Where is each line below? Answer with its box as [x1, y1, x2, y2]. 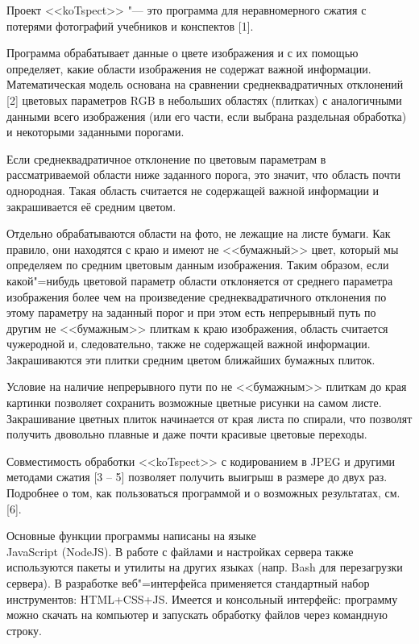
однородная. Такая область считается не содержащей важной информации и [6, 181, 380, 198]
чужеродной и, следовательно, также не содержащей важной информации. [6, 335, 371, 352]
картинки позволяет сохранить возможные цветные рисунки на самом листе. [6, 394, 382, 411]
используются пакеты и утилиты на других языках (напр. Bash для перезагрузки [6, 559, 403, 575]
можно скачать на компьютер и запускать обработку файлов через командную [6, 606, 388, 623]
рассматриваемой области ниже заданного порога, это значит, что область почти [6, 166, 401, 183]
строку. [6, 621, 42, 638]
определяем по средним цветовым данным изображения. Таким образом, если [6, 256, 389, 273]
